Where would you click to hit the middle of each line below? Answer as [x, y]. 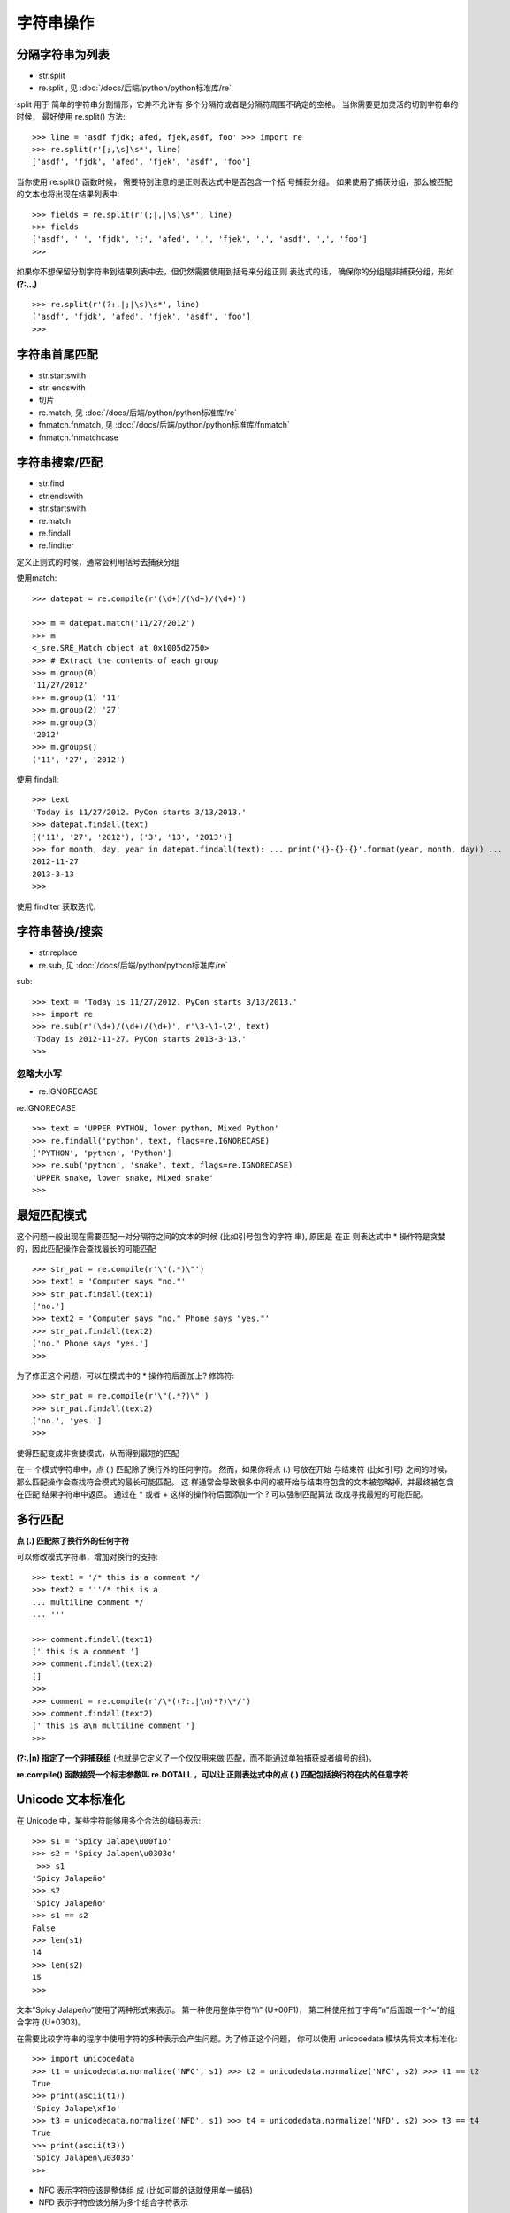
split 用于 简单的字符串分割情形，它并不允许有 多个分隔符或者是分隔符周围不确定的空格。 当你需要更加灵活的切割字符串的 [237, 104]
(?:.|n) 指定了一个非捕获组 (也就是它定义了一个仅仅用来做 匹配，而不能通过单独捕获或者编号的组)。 [197, 1758]
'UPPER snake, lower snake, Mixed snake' [123, 1178]
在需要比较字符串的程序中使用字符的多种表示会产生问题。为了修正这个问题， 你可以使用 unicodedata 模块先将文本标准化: [237, 2038]
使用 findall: [38, 780]
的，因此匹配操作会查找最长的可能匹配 [86, 1249]
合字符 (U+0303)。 [51, 2022]
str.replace [58, 952]
